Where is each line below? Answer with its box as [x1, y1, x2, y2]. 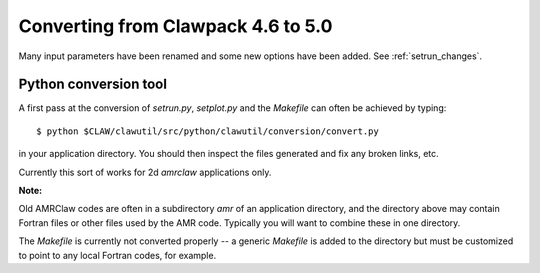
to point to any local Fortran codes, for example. [18, 249, 217, 261]
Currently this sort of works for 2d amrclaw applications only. [18, 166, 272, 178]
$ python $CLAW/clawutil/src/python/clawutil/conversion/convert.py [36, 125, 379, 137]
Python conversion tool [18, 76, 167, 93]
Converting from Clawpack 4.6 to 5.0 [18, 15, 333, 37]
